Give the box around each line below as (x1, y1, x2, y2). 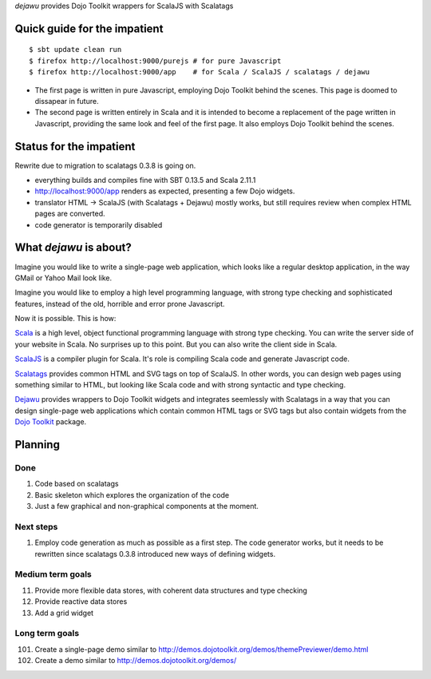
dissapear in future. (34, 96, 99, 105)
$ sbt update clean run (29, 45, 122, 54)
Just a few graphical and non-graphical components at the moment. (34, 502, 259, 511)
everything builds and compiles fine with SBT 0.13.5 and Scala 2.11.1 (34, 176, 256, 185)
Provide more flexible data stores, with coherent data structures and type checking (34, 586, 307, 595)
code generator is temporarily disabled (34, 220, 163, 229)
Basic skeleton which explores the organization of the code (34, 490, 230, 499)
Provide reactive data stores (34, 597, 128, 606)
